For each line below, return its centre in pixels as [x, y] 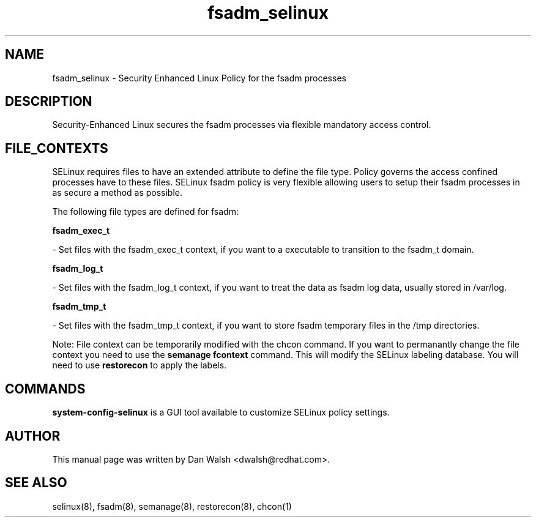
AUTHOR [33, 436]
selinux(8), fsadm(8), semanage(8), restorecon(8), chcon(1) [172, 506]
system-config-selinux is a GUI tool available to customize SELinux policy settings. [221, 412]
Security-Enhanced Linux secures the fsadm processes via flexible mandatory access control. [242, 125]
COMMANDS [45, 389]
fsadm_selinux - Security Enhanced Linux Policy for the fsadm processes [199, 78]
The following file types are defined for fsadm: [145, 212]
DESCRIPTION [49, 102]
